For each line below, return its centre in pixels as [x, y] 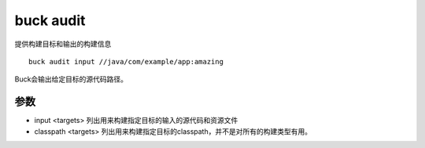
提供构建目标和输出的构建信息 [63, 44]
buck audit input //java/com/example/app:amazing [126, 61]
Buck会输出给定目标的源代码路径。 [71, 79]
